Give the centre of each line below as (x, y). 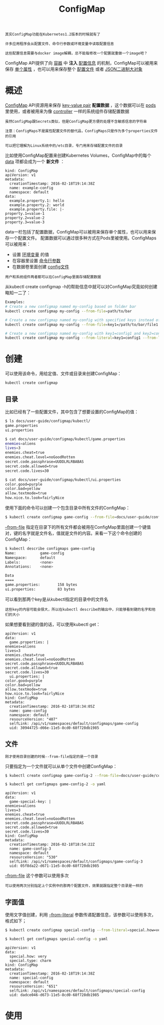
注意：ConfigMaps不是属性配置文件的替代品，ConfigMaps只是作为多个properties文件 (82, 131)
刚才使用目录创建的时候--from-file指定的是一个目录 (52, 757)
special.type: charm (30, 960)
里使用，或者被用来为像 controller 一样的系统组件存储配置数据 (67, 112)
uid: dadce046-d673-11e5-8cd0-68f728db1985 (54, 995)
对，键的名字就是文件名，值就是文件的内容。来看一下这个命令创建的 (73, 533)
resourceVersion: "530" (33, 858)
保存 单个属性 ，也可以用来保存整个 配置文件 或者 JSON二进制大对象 (74, 69)
